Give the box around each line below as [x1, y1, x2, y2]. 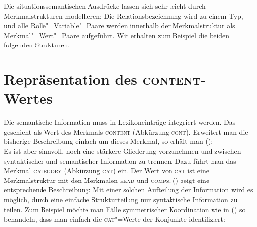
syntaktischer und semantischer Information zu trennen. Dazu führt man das [4, 155, 236, 166]
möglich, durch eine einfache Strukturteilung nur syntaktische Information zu [4, 194, 238, 205]
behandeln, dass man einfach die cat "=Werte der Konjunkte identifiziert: [4, 214, 225, 224]
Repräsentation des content [4, 69, 201, 89]
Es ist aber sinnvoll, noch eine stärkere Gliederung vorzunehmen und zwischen [4, 146, 241, 156]
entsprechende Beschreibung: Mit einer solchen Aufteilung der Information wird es [4, 184, 253, 195]
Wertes [4, 88, 53, 108]
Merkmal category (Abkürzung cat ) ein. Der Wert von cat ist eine [4, 165, 209, 176]
